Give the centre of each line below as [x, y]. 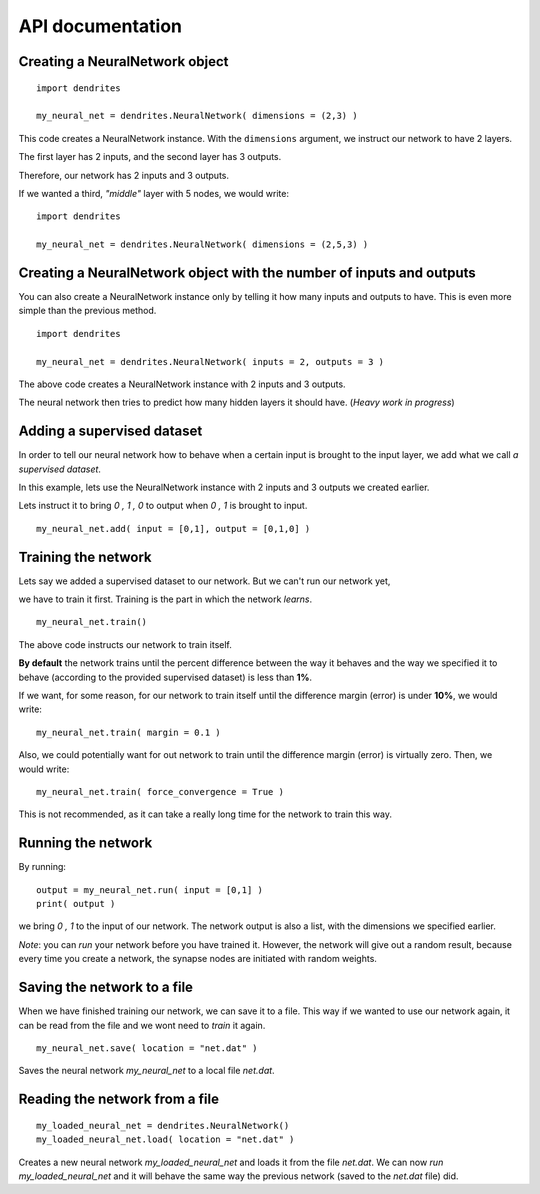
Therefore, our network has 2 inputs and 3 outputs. [124, 175]
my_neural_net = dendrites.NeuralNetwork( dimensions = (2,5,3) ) [202, 244]
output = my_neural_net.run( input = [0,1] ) [150, 889]
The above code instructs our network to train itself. [125, 644]
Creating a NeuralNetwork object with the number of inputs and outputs [247, 272]
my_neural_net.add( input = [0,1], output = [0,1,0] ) [173, 528]
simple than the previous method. [87, 311]
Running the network [85, 843]
